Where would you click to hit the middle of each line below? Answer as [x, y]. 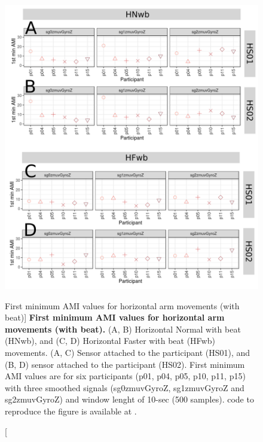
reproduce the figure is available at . [71, 411]
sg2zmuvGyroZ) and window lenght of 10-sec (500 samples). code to [129, 399]
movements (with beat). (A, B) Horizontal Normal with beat [123, 329]
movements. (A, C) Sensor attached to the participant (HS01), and [128, 352]
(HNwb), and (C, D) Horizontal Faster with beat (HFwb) [110, 341]
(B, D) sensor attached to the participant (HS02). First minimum [125, 364]
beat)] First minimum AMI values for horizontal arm [115, 317]
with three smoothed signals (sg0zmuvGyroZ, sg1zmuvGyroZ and [125, 387]
